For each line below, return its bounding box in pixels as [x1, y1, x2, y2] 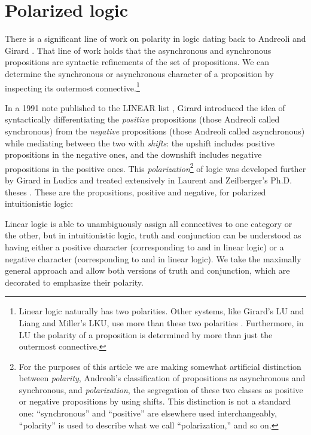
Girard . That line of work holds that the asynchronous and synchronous [5, 44, 272, 56]
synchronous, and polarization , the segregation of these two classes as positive [19, 383, 303, 396]
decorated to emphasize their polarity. [5, 275, 144, 288]
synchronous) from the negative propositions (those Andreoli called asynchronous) [5, 124, 305, 137]
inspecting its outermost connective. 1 [5, 79, 140, 94]
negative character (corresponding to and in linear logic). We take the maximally [5, 252, 301, 265]
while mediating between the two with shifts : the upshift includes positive [5, 136, 275, 149]
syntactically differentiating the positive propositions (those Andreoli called [5, 113, 280, 125]
